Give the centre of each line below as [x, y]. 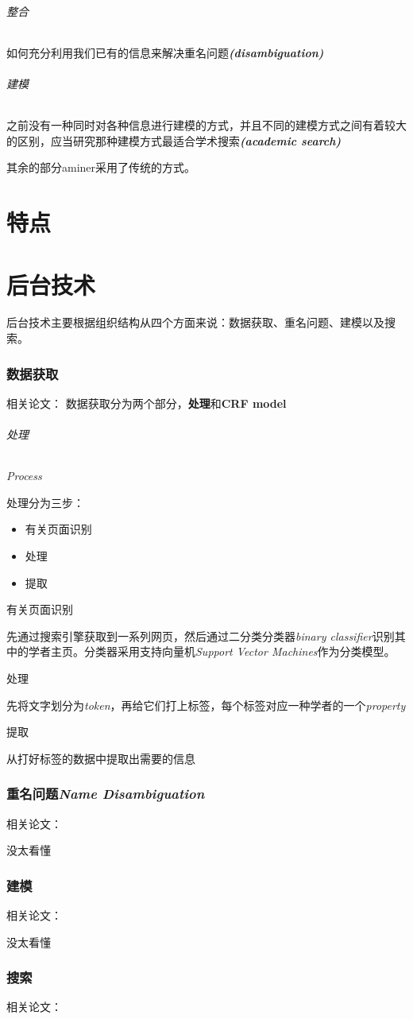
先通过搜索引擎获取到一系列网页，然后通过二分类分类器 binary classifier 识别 [201, 635]
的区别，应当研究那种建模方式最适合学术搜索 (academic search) [174, 140]
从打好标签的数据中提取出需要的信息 [101, 758]
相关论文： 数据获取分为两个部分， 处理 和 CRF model [147, 403]
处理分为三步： [45, 502]
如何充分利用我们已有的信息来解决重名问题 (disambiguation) [165, 52]
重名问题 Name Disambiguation [106, 794]
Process [24, 476]
